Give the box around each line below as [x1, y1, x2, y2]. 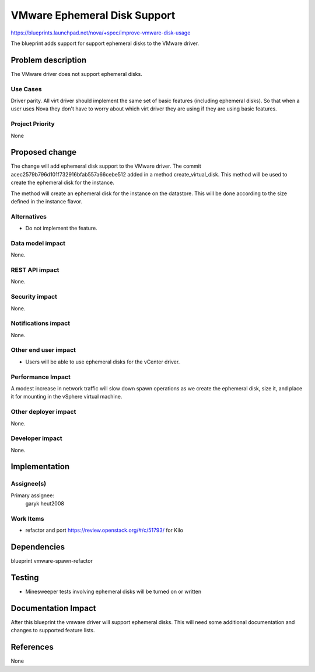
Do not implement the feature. [25, 225, 97, 232]
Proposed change [10, 147, 77, 157]
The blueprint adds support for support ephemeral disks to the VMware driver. [10, 40, 199, 47]
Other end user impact [10, 346, 76, 354]
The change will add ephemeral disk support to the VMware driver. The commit [10, 162, 201, 169]
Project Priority [10, 120, 55, 128]
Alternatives [10, 212, 47, 220]
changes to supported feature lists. [10, 627, 96, 634]
